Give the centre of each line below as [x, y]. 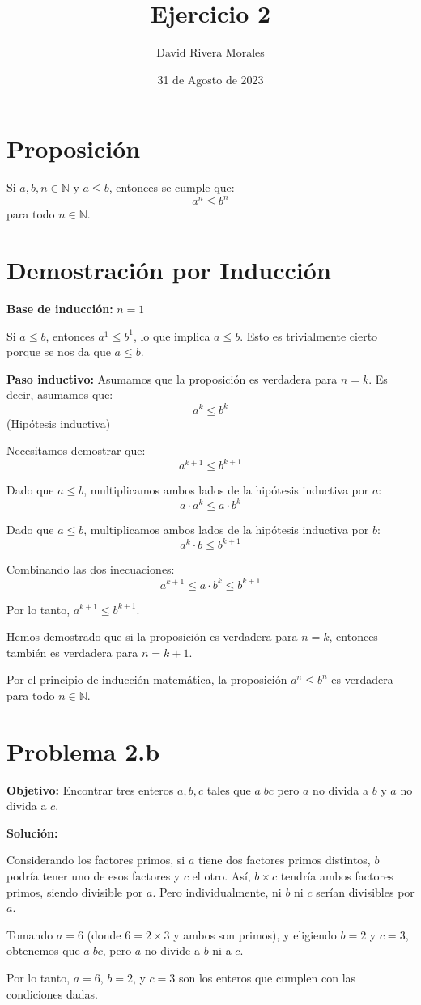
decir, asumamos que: [60, 394]
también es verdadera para [72, 652]
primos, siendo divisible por [75, 891]
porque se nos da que [59, 352]
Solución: [32, 832]
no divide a [172, 950]
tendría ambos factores [337, 875]
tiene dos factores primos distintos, [284, 860]
